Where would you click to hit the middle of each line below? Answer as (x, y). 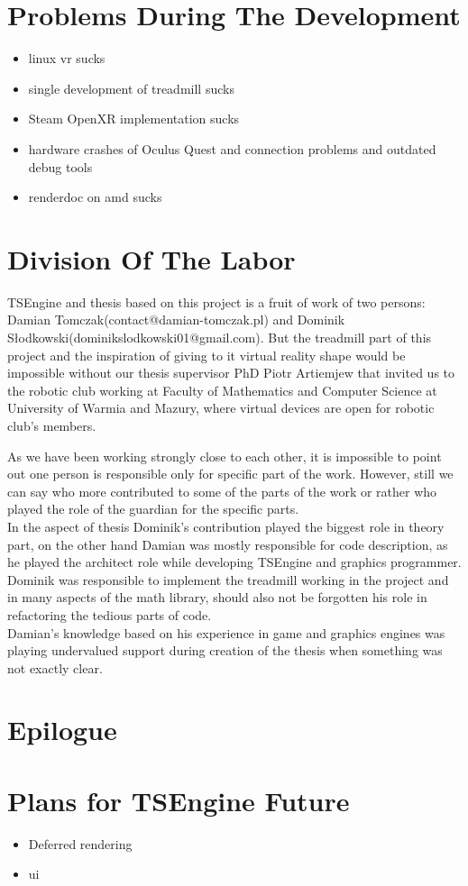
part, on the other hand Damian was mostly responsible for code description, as (228, 544)
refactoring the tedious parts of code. (110, 614)
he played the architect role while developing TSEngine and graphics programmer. (234, 562)
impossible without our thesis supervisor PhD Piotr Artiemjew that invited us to (231, 373)
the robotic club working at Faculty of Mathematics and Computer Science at (222, 390)
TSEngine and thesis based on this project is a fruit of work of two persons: (216, 301)
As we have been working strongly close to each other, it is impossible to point (225, 456)
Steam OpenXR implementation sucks (134, 119)
